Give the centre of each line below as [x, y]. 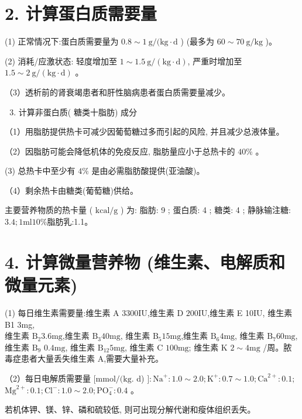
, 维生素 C [144, 347]
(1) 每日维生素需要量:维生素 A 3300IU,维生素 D [94, 312]
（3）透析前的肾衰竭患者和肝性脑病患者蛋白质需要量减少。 [117, 92]
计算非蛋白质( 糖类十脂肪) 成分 [78, 111]
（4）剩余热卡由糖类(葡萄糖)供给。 [71, 190]
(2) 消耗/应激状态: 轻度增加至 [61, 61]
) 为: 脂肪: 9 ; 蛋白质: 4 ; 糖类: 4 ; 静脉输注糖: [205, 210]
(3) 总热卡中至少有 [40, 171]
